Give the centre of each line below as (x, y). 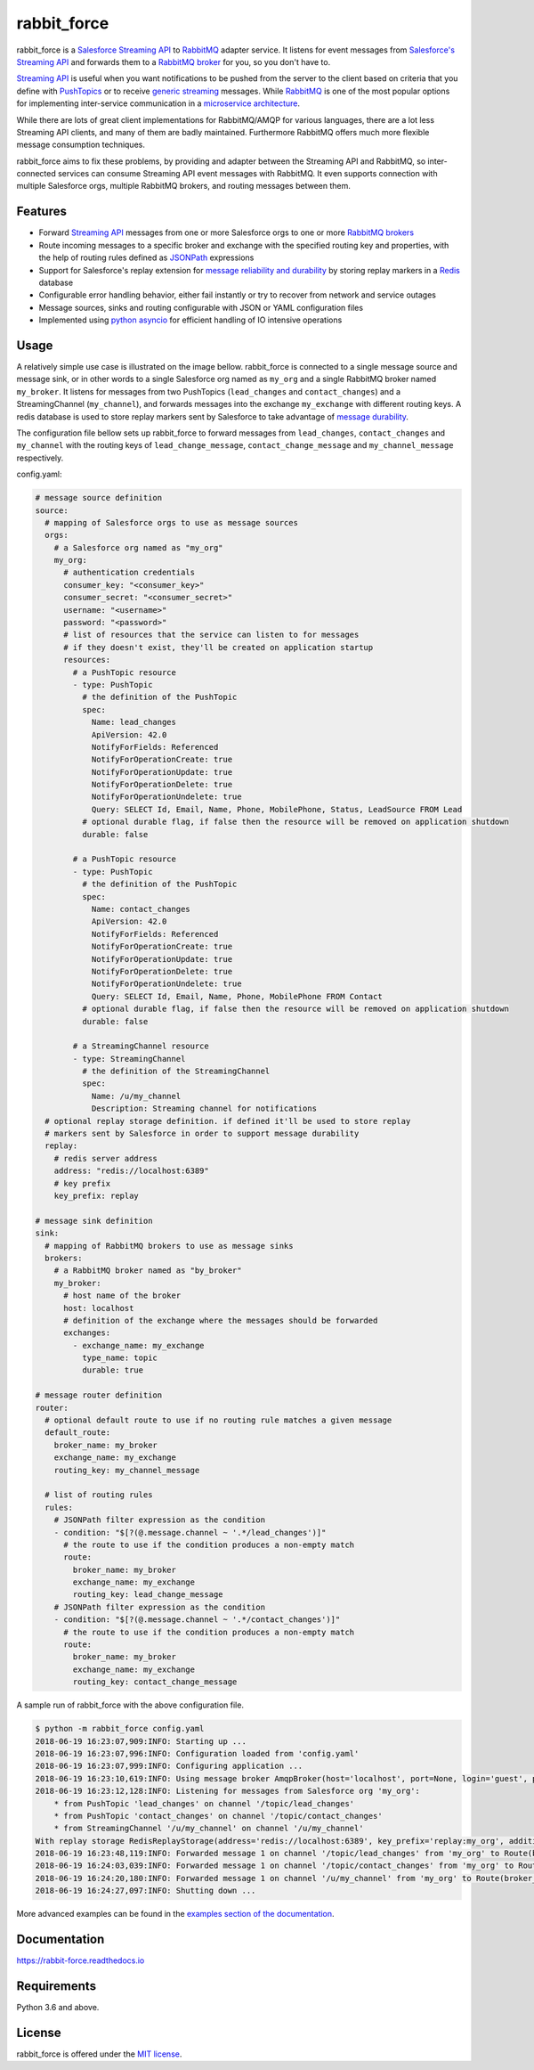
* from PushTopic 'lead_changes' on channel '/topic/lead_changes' (204, 1803)
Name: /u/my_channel (136, 1096)
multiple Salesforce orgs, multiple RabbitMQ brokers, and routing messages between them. (184, 186)
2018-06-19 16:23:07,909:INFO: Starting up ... (141, 1741)
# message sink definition (94, 1221)
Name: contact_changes (141, 909)
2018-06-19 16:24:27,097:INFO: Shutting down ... (146, 1891)
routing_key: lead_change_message (148, 1595)
